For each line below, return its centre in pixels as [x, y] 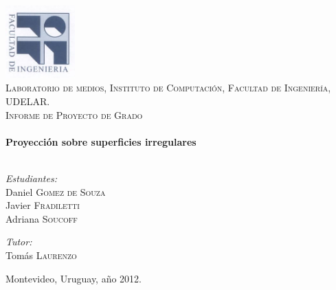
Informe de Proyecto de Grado [74, 114]
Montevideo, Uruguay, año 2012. [74, 278]
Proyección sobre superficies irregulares [101, 141]
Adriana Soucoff [42, 218]
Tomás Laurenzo [41, 255]
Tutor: [19, 242]
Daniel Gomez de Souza [56, 191]
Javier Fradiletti [43, 205]
